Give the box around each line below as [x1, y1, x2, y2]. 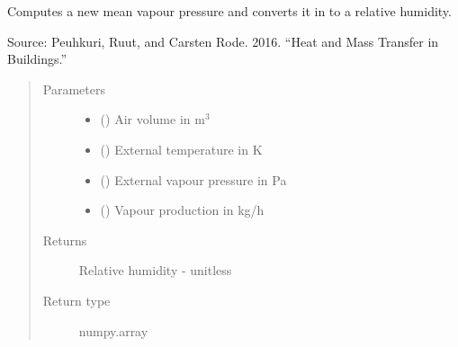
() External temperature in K [100, 139, 263, 158]
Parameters [42, 79, 105, 98]
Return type [42, 290, 111, 309]
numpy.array [78, 321, 148, 340]
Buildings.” [7, 49, 67, 68]
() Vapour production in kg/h [100, 200, 265, 219]
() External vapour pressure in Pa [100, 170, 287, 189]
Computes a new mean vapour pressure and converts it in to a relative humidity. [7, 2, 452, 20]
